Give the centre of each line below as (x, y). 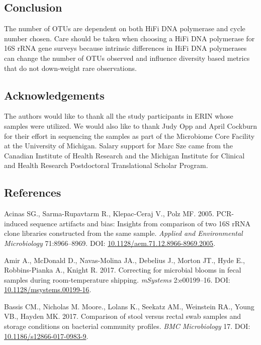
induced (16, 223)
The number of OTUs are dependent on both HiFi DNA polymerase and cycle (125, 28)
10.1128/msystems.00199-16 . (48, 289)
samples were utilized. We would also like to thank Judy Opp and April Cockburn (131, 125)
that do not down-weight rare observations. (70, 68)
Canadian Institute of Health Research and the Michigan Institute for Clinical (124, 155)
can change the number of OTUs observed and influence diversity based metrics (127, 58)
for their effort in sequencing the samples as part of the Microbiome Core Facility (129, 136)
